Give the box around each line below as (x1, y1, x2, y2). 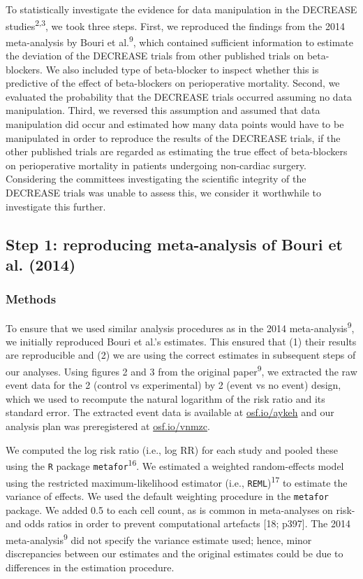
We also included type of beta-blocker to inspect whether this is (45, 62, 319, 76)
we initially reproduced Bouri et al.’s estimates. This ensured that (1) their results (6, 334, 357, 348)
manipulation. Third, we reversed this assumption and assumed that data (6, 103, 320, 117)
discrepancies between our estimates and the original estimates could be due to (6, 545, 343, 560)
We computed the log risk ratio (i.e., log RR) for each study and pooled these (6, 442, 338, 457)
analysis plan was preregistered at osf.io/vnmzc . (6, 419, 210, 434)
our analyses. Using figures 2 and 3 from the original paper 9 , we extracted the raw (6, 362, 357, 378)
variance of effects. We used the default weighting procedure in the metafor (6, 488, 329, 503)
